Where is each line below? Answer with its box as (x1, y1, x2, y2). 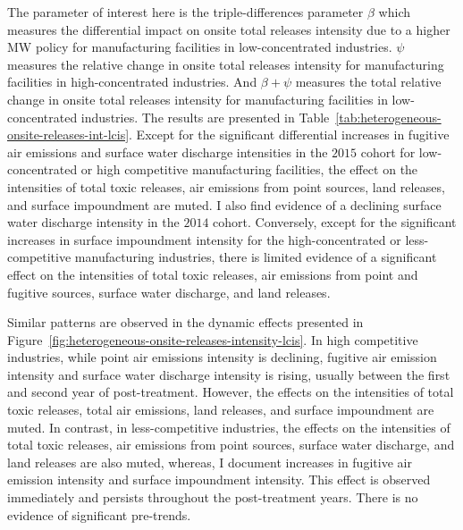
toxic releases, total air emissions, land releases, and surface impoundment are (7, 400, 434, 419)
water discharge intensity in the (7, 213, 180, 231)
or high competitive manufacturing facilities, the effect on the (80, 160, 418, 179)
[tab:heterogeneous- (335, 107, 442, 126)
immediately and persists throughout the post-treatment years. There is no (7, 488, 418, 507)
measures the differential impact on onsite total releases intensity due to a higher (7, 20, 450, 38)
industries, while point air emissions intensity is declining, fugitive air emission (7, 348, 437, 366)
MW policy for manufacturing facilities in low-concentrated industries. (7, 38, 392, 56)
